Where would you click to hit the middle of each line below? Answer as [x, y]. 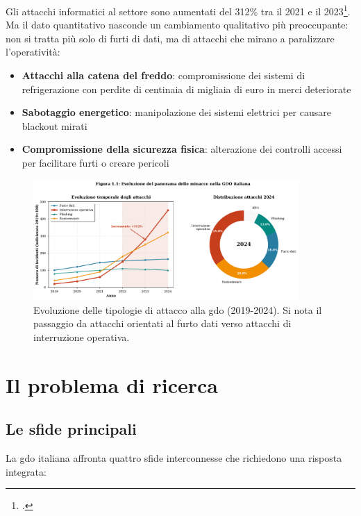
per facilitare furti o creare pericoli [95, 163]
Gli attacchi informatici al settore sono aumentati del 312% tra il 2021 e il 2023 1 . [178, 10]
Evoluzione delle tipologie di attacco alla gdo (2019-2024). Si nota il [178, 309]
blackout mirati [54, 125]
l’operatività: [33, 52]
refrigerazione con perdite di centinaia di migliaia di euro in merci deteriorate [186, 89]
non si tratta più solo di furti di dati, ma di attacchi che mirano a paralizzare [170, 38]
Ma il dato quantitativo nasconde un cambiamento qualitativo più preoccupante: [177, 25]
